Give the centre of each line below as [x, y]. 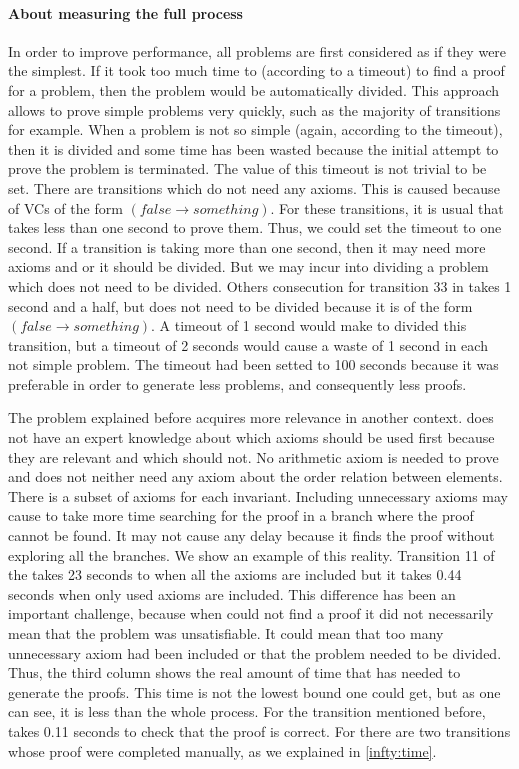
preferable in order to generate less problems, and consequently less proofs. [237, 383]
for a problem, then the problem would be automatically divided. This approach [254, 89]
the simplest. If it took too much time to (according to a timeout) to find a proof [256, 70]
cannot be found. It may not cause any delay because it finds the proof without [251, 535]
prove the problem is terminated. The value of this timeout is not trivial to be [247, 168]
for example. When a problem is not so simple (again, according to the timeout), [255, 129]
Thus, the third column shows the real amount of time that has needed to [234, 672]
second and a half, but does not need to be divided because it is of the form [240, 305]
